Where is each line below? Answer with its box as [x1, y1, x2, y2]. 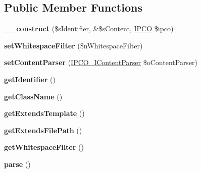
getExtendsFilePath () [4, 125, 82, 135]
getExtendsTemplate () [4, 108, 85, 119]
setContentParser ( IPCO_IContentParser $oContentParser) [4, 57, 198, 68]
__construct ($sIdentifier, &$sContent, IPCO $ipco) [4, 23, 174, 34]
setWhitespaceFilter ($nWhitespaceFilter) [4, 40, 143, 50]
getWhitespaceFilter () [4, 142, 84, 152]
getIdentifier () [4, 74, 56, 84]
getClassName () [4, 91, 63, 101]
